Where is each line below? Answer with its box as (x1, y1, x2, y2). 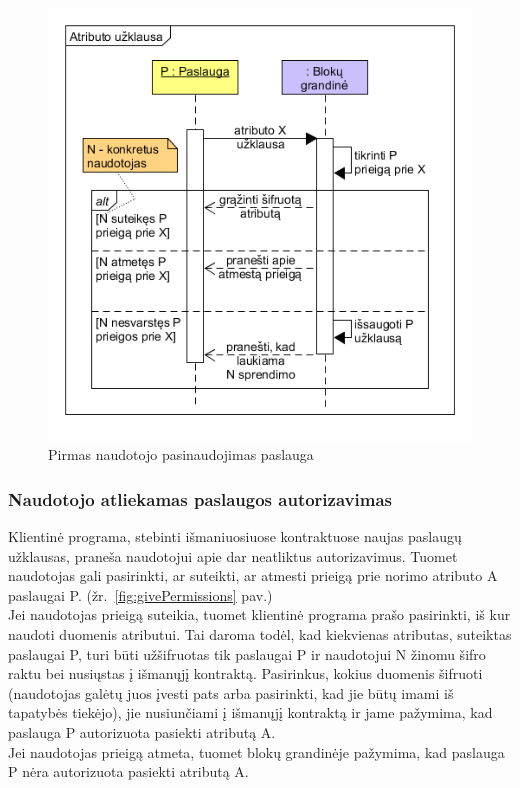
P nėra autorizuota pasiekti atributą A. (8, 761, 249, 782)
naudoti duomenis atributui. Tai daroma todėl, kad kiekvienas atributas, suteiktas (8, 624, 512, 645)
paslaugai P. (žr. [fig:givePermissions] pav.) (8, 584, 273, 605)
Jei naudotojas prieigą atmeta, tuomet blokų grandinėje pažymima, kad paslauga (8, 741, 505, 762)
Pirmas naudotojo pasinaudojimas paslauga (48, 444, 314, 465)
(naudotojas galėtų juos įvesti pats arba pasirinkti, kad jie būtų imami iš (8, 682, 454, 703)
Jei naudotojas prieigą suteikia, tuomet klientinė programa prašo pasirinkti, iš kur (8, 604, 511, 625)
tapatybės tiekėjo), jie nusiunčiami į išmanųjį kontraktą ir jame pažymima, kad (8, 702, 493, 723)
